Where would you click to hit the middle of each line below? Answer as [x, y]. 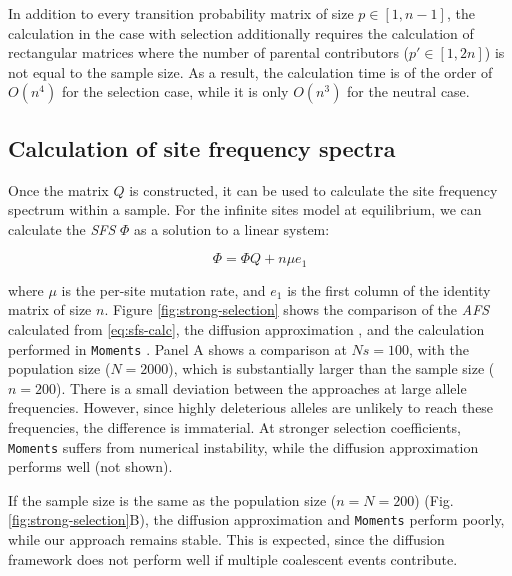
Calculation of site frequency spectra [202, 147]
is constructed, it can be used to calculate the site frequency [313, 189]
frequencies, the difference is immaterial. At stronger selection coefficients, [234, 427]
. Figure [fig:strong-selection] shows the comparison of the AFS [297, 309]
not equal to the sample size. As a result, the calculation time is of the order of [250, 71]
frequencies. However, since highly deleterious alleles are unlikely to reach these [251, 407]
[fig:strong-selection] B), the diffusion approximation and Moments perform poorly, [256, 519]
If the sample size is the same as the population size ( [172, 499]
